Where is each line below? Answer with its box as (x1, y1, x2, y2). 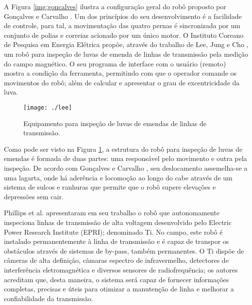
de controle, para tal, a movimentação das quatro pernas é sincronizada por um (4, 20, 240, 31)
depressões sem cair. (4, 191, 64, 201)
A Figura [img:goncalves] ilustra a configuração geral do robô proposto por (4, 1, 226, 11)
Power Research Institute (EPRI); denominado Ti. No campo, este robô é (4, 226, 223, 237)
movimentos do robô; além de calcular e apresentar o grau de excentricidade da (4, 77, 240, 87)
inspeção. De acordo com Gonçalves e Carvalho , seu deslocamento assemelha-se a (4, 162, 248, 173)
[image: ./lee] (23, 104, 72, 111)
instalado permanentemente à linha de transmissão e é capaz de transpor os (4, 236, 229, 246)
